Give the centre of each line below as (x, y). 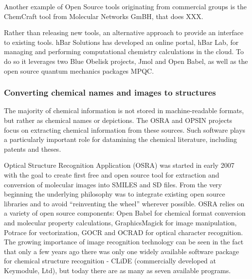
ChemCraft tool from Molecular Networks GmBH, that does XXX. (104, 16)
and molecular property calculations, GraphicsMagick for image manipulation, (120, 222)
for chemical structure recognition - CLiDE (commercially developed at (110, 261)
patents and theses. (33, 149)
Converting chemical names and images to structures (110, 92)
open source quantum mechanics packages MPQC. (79, 70)
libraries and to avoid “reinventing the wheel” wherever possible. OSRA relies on (124, 203)
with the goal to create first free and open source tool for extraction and (112, 174)
